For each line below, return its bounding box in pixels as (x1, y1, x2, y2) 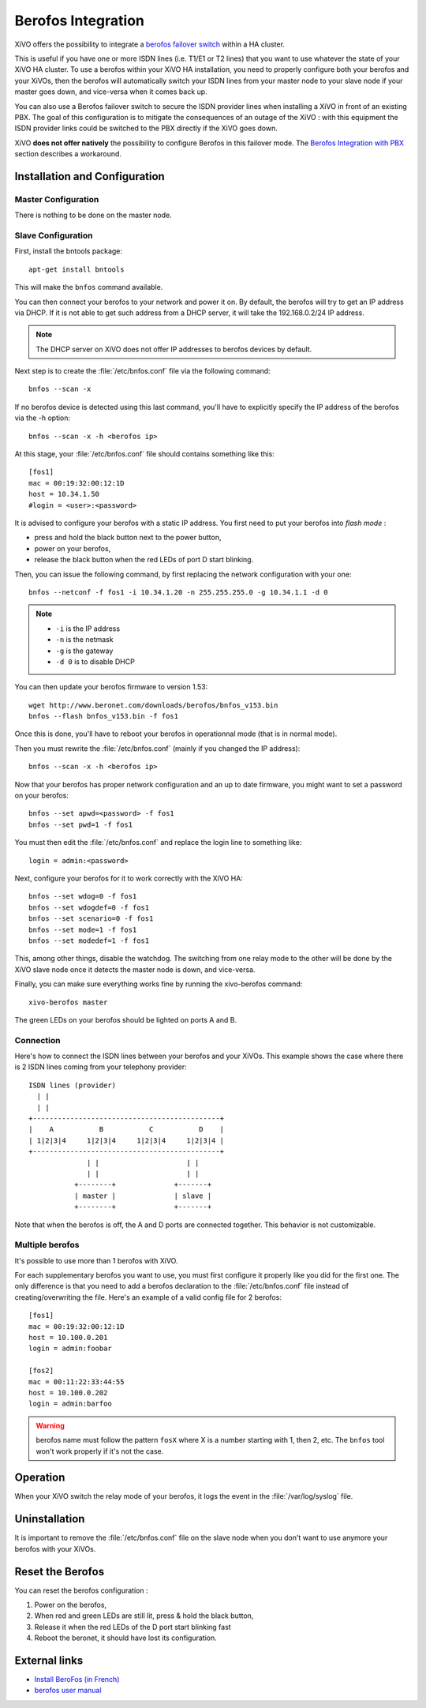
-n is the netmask (55, 635, 114, 644)
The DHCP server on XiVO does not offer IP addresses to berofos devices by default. (35, 344, 312, 354)
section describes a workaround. (14, 149, 122, 159)
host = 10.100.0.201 (28, 1333, 108, 1342)
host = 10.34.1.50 (28, 490, 100, 499)
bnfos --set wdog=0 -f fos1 (28, 892, 137, 901)
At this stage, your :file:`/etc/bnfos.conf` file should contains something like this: (14, 449, 275, 459)
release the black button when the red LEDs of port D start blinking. (34, 555, 254, 565)
